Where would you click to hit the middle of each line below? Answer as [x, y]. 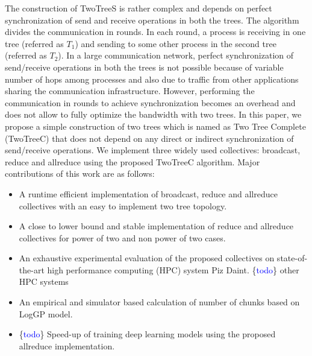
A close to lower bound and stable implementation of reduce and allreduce [156, 226]
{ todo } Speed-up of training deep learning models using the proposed [147, 334]
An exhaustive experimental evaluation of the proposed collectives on [147, 258]
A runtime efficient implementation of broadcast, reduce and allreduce [148, 193]
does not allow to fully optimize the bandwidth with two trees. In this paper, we [153, 114]
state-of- [292, 258]
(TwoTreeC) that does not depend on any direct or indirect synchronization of [149, 138]
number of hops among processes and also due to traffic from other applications [152, 79]
